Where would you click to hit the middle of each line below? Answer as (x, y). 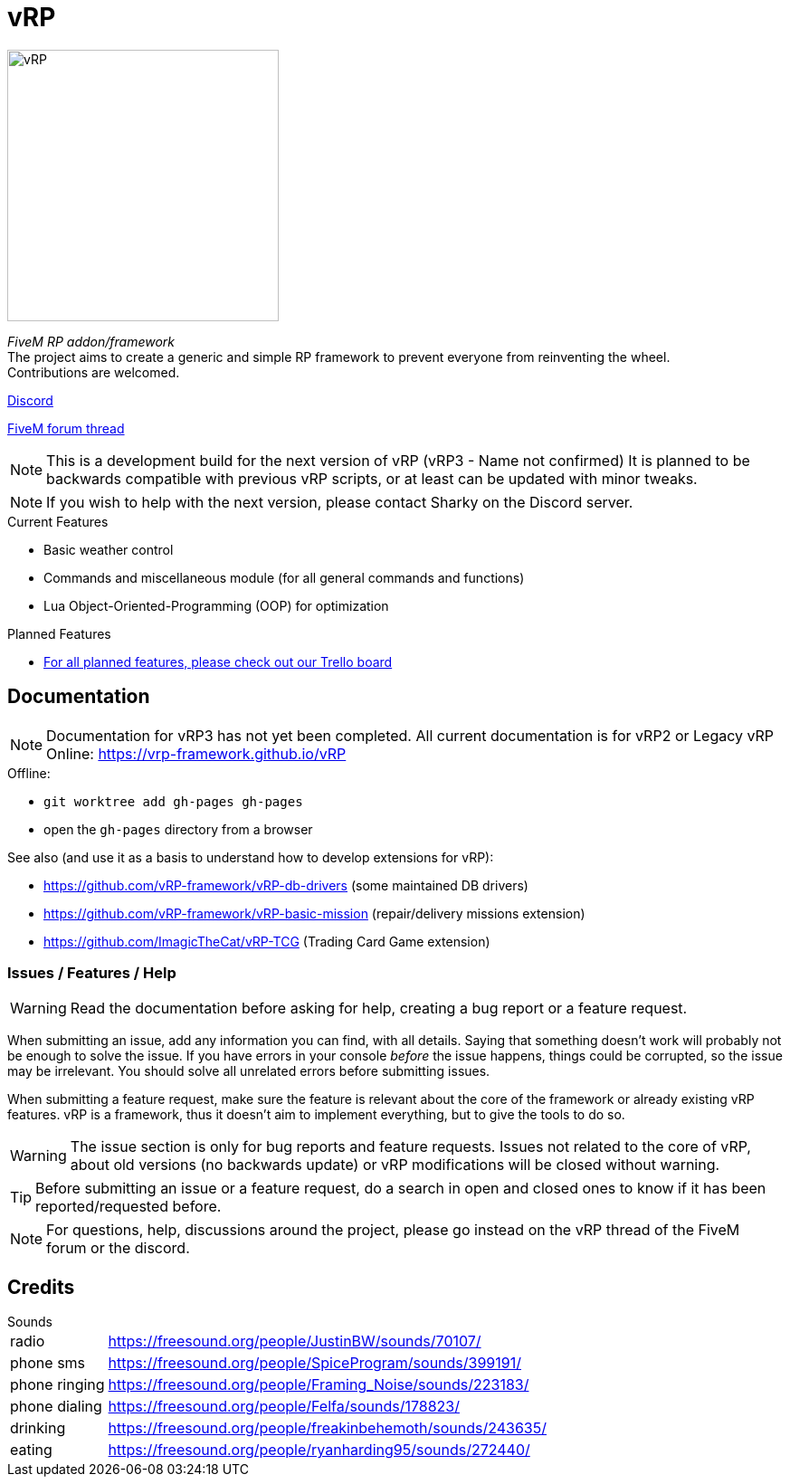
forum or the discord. (118, 1248)
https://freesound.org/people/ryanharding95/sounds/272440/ (319, 1450)
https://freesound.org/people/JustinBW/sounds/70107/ (295, 1341)
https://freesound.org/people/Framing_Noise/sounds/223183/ (319, 1385)
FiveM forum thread (66, 428)
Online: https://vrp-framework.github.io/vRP (196, 753)
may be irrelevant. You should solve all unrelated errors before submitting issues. (249, 1071)
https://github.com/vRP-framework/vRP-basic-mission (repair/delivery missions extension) (314, 913)
